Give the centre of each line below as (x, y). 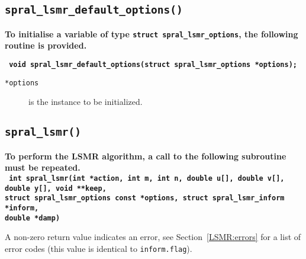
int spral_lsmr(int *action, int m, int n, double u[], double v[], (147, 178)
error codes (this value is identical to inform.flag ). (99, 248)
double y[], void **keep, (56, 188)
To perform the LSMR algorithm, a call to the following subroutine (146, 156)
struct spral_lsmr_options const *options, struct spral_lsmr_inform (145, 198)
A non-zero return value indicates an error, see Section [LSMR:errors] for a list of (153, 237)
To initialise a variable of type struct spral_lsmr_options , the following (152, 33)
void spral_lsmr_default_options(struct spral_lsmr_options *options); (153, 65)
